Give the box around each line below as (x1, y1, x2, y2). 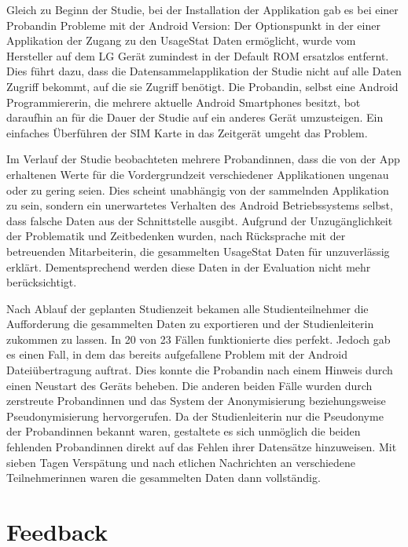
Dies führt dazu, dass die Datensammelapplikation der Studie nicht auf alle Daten (6, 63, 402, 79)
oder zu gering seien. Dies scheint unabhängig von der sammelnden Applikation (6, 181, 389, 198)
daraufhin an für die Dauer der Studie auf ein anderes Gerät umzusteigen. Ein (6, 109, 384, 126)
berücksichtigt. (6, 274, 77, 290)
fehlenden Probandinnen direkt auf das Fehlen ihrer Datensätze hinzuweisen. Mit (6, 439, 397, 455)
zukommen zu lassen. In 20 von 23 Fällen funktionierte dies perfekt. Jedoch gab (6, 330, 391, 347)
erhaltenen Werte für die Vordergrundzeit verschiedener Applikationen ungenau (6, 166, 389, 182)
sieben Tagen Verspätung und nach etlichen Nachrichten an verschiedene (6, 454, 356, 470)
